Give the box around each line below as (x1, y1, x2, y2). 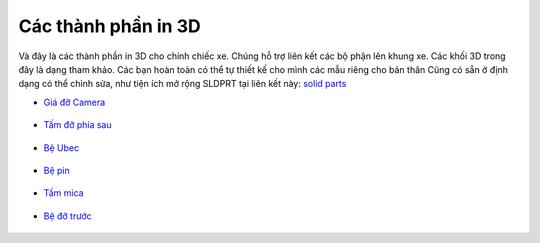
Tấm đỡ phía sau (43, 119, 112, 131)
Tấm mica (43, 187, 84, 199)
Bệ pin (43, 164, 70, 176)
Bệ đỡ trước (43, 210, 92, 222)
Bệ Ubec (43, 141, 80, 154)
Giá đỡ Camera (43, 96, 106, 108)
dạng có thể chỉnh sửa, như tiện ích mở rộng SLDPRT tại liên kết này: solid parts (18, 78, 347, 90)
